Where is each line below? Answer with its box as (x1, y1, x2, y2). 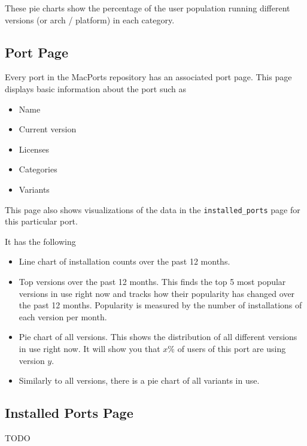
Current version (19, 123, 77, 135)
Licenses (19, 142, 49, 155)
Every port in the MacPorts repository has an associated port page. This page (5, 71, 292, 83)
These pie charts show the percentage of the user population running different (5, 2, 290, 14)
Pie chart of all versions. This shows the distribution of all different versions (19, 330, 297, 343)
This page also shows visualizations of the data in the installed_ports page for (5, 203, 300, 216)
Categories (19, 163, 57, 175)
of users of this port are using (177, 342, 286, 354)
